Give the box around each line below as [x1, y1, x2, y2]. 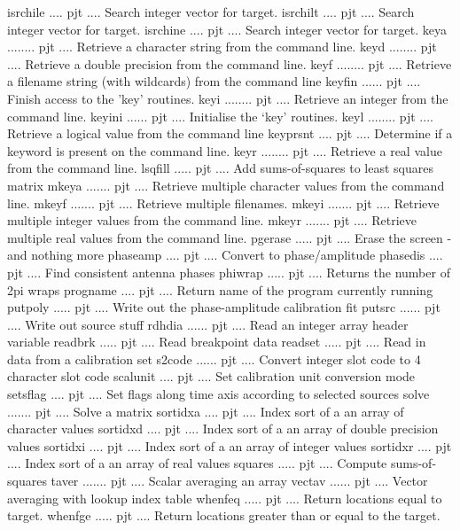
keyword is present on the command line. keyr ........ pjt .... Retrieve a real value [7, 141, 442, 160]
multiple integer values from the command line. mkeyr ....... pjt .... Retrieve [7, 211, 417, 230]
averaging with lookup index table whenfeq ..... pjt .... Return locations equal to [7, 488, 442, 507]
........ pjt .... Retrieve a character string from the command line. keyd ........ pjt [7, 37, 437, 56]
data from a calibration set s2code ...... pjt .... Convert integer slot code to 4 [7, 349, 421, 368]
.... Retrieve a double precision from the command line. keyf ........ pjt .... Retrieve [7, 54, 452, 73]
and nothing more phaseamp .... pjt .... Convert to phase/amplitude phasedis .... [7, 246, 443, 264]
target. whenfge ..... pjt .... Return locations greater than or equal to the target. [7, 506, 441, 525]
